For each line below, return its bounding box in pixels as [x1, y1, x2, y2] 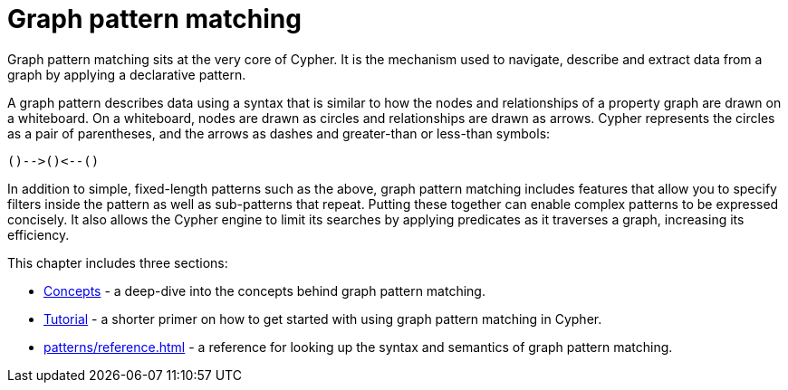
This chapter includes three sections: [7, 254, 228, 271]
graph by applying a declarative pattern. [7, 66, 246, 82]
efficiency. [7, 226, 70, 243]
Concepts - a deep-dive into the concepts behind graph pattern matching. [43, 282, 485, 299]
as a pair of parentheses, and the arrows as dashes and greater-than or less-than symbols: [7, 125, 551, 141]
